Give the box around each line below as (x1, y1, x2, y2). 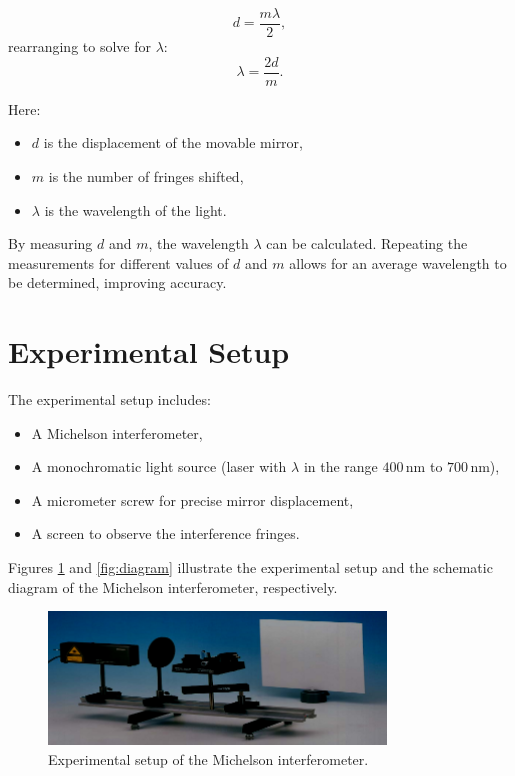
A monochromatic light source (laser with (31, 456, 287, 477)
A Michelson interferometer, (31, 422, 203, 443)
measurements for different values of (8, 252, 229, 273)
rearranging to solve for (8, 36, 151, 57)
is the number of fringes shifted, (48, 165, 244, 186)
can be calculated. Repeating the (266, 233, 468, 254)
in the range (303, 456, 378, 477)
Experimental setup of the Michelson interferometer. (48, 748, 369, 769)
